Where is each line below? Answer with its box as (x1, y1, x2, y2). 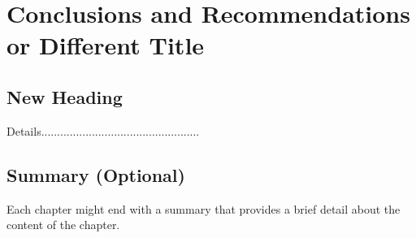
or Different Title (6, 28, 205, 62)
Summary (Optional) (6, 162, 185, 187)
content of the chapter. (6, 216, 120, 233)
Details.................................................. (6, 122, 200, 139)
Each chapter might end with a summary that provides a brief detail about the (6, 200, 401, 217)
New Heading (6, 84, 123, 109)
